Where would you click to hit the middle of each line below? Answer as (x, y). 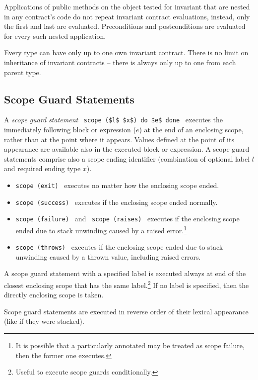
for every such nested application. (55, 36)
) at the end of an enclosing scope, (191, 130)
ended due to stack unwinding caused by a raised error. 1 (101, 229)
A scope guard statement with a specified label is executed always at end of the (125, 273)
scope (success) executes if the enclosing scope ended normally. (117, 202)
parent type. (23, 72)
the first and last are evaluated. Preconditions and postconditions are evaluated (125, 26)
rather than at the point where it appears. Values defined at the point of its (119, 139)
